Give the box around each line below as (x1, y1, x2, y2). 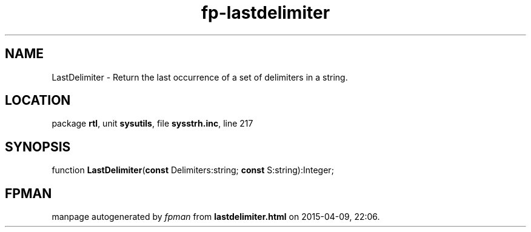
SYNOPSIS (5, 139, 71, 154)
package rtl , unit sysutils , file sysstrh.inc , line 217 (52, 118, 253, 129)
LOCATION (5, 93, 71, 108)
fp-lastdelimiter (201, 2, 330, 23)
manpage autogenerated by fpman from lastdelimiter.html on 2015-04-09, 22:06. (52, 211, 380, 222)
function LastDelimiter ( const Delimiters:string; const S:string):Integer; (52, 165, 334, 176)
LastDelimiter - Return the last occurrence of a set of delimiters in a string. (52, 71, 348, 82)
